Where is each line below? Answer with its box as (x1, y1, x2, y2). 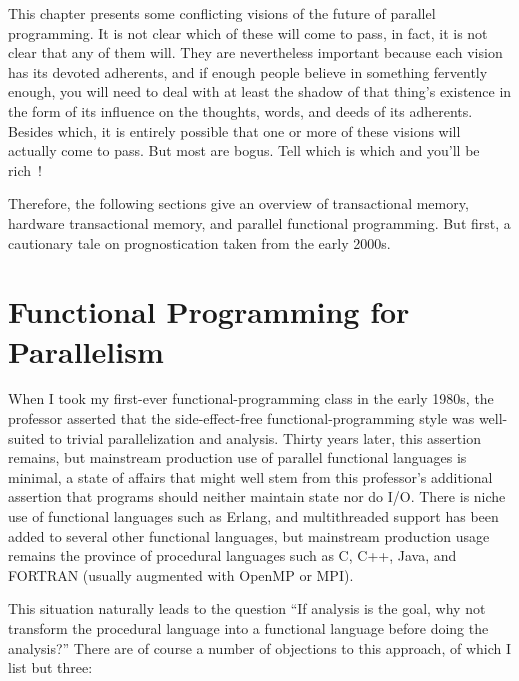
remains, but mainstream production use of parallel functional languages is (8, 447, 467, 468)
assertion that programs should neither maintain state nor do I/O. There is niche (8, 486, 506, 507)
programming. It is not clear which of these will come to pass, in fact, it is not (8, 22, 488, 43)
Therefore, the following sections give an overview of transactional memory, (8, 193, 469, 214)
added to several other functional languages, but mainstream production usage (8, 525, 490, 546)
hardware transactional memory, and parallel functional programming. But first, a (8, 212, 511, 233)
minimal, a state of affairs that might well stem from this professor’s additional (8, 466, 493, 487)
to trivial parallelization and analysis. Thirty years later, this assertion (49, 427, 481, 448)
